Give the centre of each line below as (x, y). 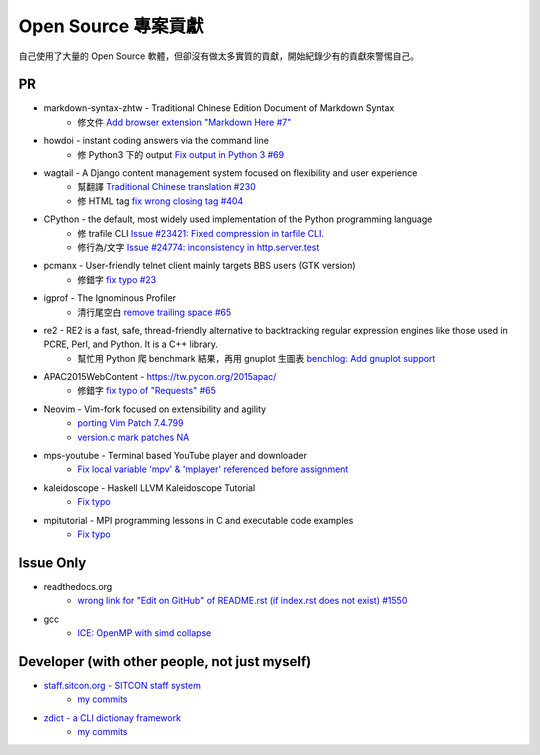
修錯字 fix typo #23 (117, 279)
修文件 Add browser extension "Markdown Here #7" (184, 122)
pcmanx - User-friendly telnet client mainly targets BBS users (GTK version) (199, 266)
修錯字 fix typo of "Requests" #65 (147, 391)
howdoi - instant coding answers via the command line (156, 141)
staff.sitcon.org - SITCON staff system (122, 685)
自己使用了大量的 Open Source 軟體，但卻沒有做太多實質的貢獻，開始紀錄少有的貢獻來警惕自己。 (219, 56)
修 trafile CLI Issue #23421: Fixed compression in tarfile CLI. (201, 233)
